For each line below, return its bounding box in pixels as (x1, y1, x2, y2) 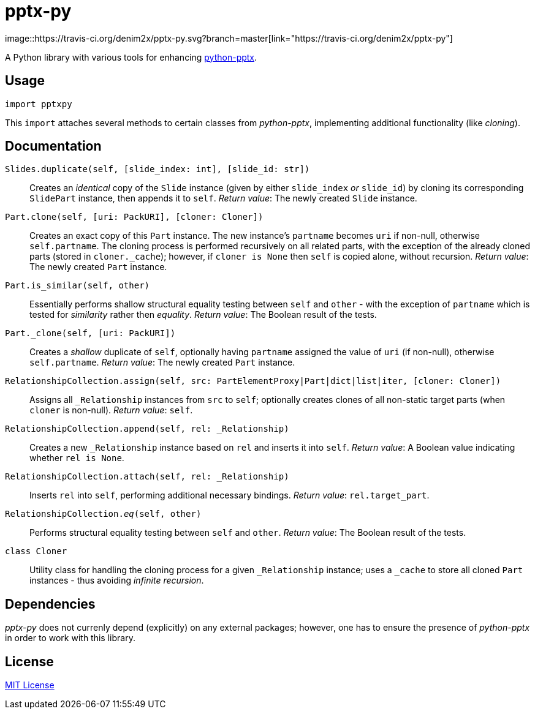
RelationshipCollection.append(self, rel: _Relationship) (5, 424, 289, 434)
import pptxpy (5, 99, 72, 109)
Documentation (5, 138, 102, 154)
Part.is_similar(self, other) (5, 280, 150, 291)
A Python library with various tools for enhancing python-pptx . (5, 51, 257, 62)
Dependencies (5, 596, 96, 612)
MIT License (5, 680, 55, 691)
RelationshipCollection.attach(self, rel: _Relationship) (5, 472, 289, 482)
